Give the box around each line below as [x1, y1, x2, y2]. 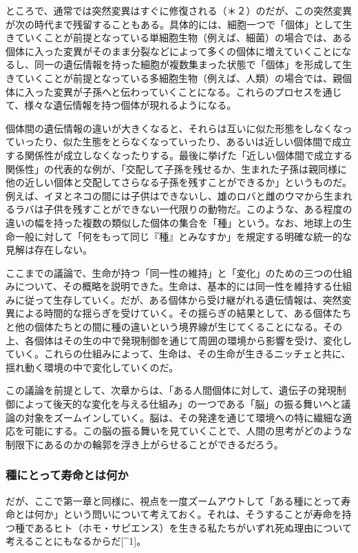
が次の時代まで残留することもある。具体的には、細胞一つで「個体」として [6, 17, 343, 31]
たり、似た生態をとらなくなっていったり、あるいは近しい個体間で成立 [34, 134, 352, 149]
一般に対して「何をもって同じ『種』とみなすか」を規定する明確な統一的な [14, 229, 352, 243]
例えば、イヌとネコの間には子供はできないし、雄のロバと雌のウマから [6, 188, 324, 202]
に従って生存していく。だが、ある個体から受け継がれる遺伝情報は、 [14, 292, 323, 306]
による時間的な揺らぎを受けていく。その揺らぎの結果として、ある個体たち [14, 306, 352, 320]
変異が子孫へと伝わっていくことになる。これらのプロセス [53, 84, 313, 98]
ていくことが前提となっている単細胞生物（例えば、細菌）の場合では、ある [14, 30, 352, 45]
